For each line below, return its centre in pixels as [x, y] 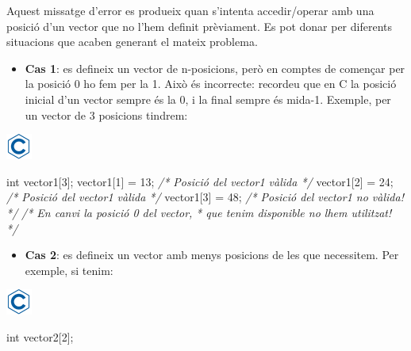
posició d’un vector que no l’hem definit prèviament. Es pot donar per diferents [199, 26]
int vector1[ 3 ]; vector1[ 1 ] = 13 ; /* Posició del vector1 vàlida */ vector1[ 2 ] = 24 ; [200, 181]
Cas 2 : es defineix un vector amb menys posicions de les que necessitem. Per [212, 255]
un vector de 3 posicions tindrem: [106, 114]
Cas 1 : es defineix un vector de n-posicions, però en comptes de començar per [215, 68]
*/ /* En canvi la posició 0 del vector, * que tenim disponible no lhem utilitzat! [199, 212]
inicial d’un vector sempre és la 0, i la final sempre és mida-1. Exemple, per [208, 99]
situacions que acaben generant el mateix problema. [132, 42]
